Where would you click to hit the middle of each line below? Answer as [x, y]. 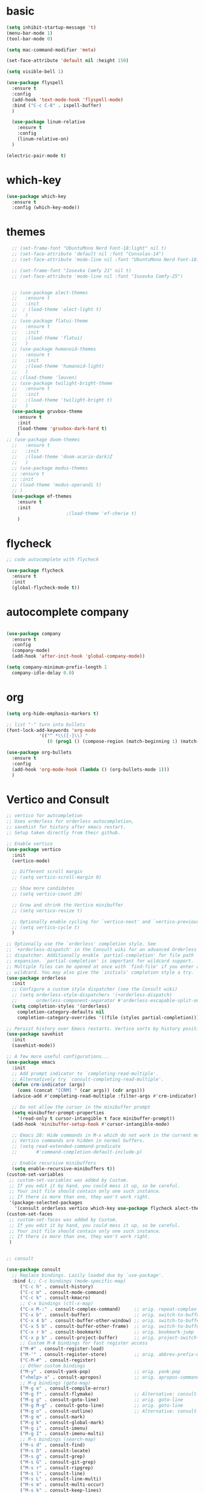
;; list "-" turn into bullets [46, 725]
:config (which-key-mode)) [46, 208]
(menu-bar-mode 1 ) [29, 33]
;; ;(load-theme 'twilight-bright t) [62, 400]
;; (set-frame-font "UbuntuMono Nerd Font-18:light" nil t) [89, 248]
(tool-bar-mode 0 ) [29, 39]
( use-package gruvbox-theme [47, 411]
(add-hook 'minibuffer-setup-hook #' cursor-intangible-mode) [91, 1124]
